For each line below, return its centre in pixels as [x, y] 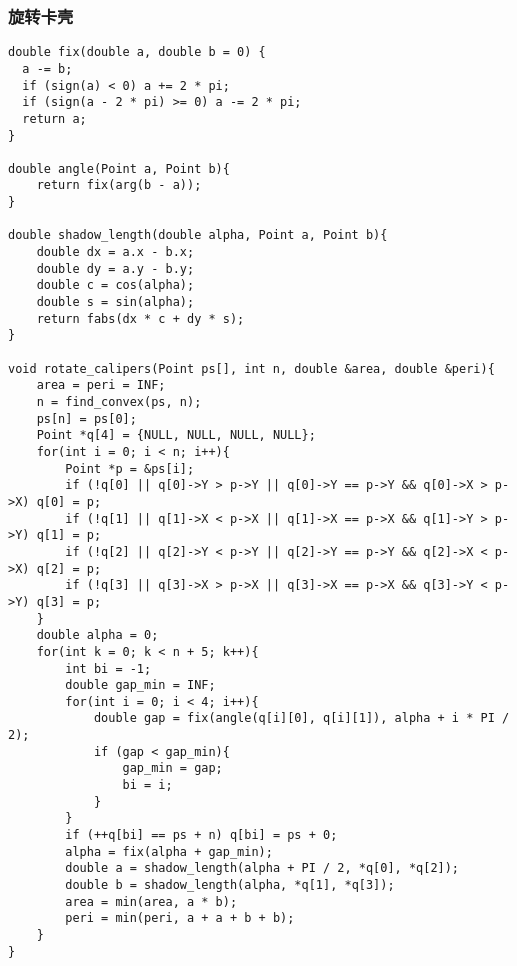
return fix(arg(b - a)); [119, 185]
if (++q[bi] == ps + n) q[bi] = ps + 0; [201, 835]
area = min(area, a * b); [151, 901]
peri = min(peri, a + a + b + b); [180, 918]
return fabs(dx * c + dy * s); [140, 318]
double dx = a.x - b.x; [115, 252]
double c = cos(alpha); [115, 285]
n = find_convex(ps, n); [119, 402]
